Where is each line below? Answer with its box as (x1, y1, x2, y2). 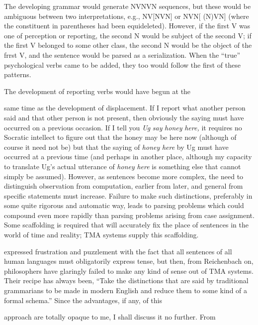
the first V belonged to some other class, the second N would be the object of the (4, 40, 252, 50)
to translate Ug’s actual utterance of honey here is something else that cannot (4, 161, 241, 171)
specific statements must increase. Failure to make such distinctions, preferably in (4, 190, 253, 201)
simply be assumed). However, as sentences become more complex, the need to (4, 171, 244, 181)
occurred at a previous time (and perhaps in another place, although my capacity (4, 151, 252, 162)
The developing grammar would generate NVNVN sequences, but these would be (4, 1, 251, 11)
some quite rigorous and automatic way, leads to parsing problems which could (4, 200, 244, 211)
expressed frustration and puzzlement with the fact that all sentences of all (4, 246, 232, 256)
